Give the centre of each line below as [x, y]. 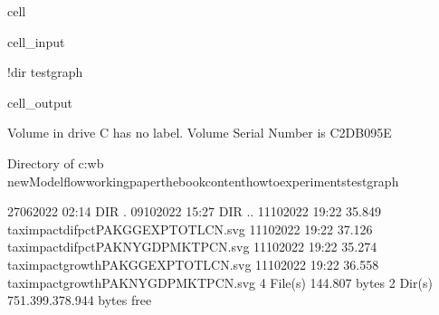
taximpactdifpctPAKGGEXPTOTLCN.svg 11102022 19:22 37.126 [190, 229]
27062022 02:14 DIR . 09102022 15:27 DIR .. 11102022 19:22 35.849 [194, 211]
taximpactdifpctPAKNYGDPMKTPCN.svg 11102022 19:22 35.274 [192, 247]
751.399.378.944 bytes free [80, 300]
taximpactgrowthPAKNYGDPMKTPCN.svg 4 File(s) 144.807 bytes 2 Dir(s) [220, 282]
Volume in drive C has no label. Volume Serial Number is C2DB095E [200, 133]
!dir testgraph [45, 72]
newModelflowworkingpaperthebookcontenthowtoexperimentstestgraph [203, 181]
